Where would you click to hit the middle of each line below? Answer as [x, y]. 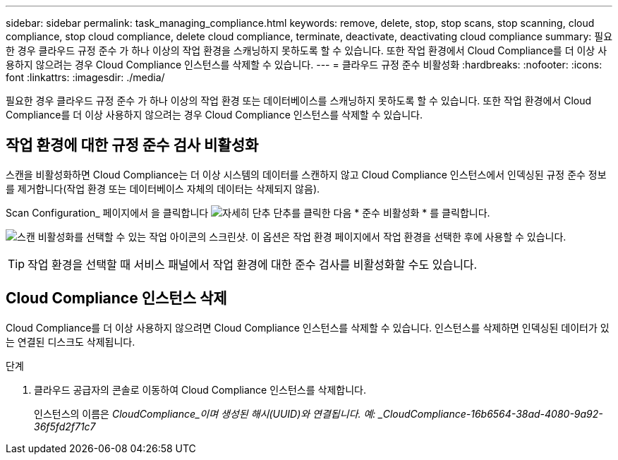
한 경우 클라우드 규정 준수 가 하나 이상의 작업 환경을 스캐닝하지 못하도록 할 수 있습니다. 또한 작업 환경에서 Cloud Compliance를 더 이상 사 [307, 50]
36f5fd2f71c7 [65, 426]
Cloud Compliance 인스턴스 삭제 [116, 298]
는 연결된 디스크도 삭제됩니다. [71, 341]
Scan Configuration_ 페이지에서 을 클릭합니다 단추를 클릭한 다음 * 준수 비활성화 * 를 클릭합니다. [248, 212]
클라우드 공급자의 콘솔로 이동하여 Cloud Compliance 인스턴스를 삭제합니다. [200, 389]
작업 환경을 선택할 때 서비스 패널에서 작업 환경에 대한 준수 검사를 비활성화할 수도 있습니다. [253, 264]
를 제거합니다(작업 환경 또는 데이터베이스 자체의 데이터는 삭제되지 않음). [163, 188]
